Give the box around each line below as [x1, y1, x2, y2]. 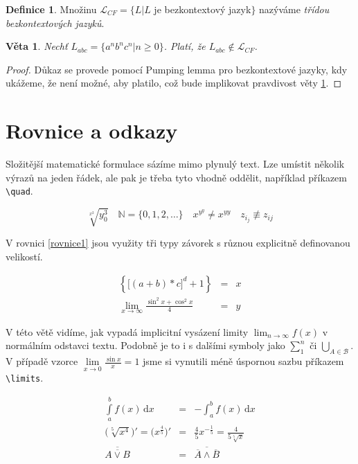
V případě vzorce [6, 354, 78, 368]
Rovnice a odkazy [6, 116, 178, 145]
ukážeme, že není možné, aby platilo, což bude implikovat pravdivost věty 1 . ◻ [6, 75, 341, 90]
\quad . [6, 184, 33, 198]
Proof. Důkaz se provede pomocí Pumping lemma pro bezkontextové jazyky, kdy [6, 62, 348, 76]
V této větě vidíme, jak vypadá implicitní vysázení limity [6, 324, 249, 339]
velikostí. [6, 249, 43, 264]
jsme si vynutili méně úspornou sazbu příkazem [143, 354, 344, 368]
